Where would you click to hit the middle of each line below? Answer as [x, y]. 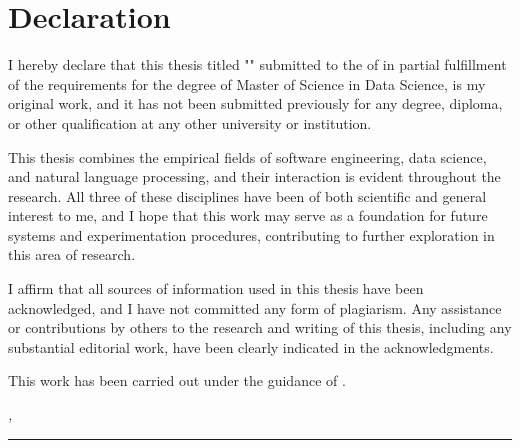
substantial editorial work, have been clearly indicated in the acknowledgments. [251, 346]
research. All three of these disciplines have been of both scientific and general [247, 195]
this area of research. [72, 254]
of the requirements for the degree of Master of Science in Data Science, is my [247, 83]
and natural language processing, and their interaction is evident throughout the [254, 176]
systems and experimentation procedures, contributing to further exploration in [251, 234]
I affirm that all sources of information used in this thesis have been [216, 288]
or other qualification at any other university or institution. [190, 122]
